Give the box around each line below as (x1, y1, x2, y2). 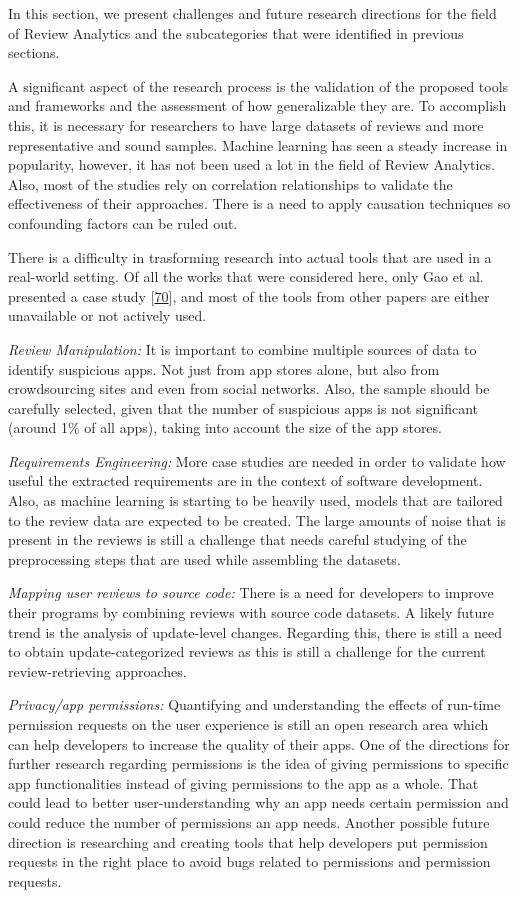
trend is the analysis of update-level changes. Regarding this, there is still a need (8, 621, 502, 642)
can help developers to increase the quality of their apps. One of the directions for (8, 733, 510, 754)
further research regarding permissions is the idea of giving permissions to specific (8, 753, 509, 774)
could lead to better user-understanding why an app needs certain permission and (8, 792, 509, 813)
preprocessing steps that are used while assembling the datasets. (8, 548, 401, 569)
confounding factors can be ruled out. (8, 212, 238, 233)
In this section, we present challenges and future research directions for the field (8, 3, 497, 23)
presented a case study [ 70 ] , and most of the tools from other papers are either (8, 285, 490, 306)
